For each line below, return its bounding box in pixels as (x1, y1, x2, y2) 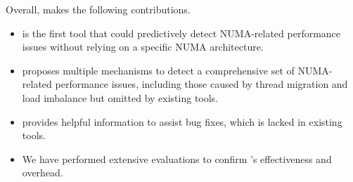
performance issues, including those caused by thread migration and (55, 77, 348, 91)
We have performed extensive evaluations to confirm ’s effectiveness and (22, 151, 332, 166)
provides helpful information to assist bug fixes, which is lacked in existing (22, 114, 342, 129)
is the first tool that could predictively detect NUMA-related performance (22, 25, 341, 40)
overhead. (22, 165, 63, 180)
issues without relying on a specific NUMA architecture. (22, 39, 264, 54)
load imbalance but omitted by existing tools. (22, 90, 219, 105)
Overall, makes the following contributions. (6, 2, 191, 16)
